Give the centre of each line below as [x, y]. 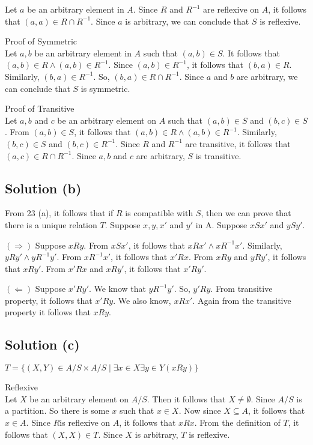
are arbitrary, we [267, 76]
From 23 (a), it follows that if [59, 213]
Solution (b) [43, 188]
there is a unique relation [51, 224]
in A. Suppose [221, 224]
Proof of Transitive [40, 108]
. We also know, [142, 300]
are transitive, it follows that [238, 143]
